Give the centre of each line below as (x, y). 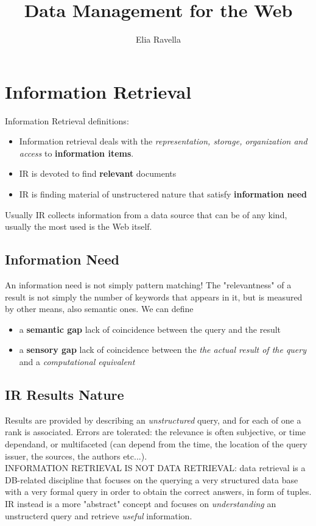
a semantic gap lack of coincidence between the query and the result (150, 329)
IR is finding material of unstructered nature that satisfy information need (163, 194)
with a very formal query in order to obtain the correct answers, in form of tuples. (158, 492)
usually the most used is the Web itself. (79, 226)
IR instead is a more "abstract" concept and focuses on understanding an (141, 503)
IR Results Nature (65, 394)
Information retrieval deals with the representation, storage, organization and (163, 141)
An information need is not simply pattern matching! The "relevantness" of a (148, 285)
